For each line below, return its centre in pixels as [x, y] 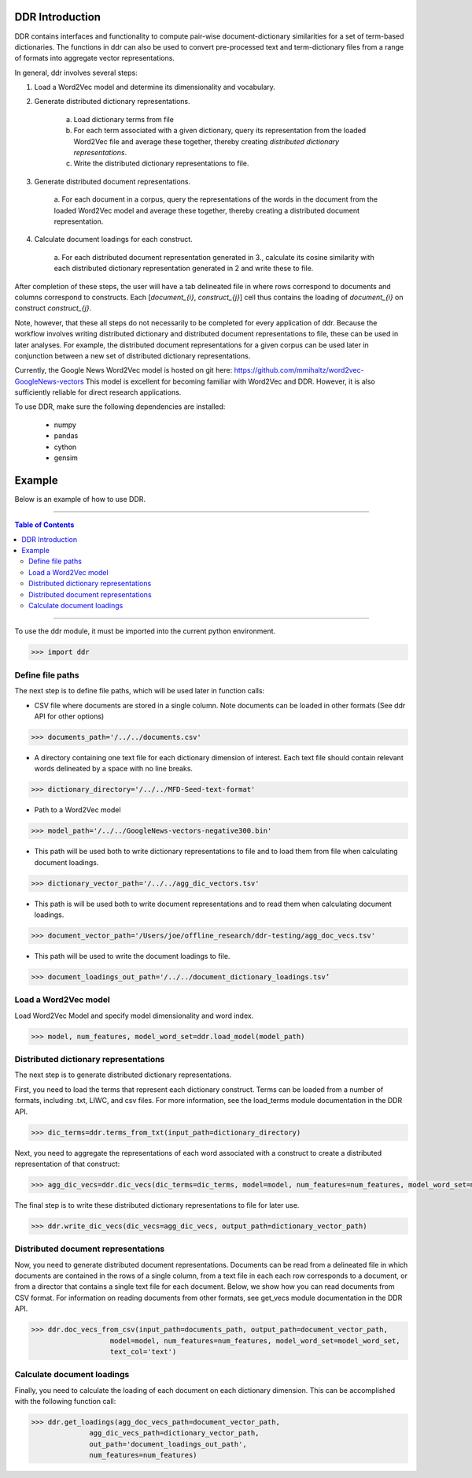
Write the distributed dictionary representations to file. [161, 163]
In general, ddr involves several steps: [76, 72]
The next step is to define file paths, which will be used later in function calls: [140, 691]
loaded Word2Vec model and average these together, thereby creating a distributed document [207, 210]
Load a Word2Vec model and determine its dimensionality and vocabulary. [155, 87]
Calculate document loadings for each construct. [113, 240]
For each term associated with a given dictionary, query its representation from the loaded [220, 131]
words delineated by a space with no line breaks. [113, 769]
